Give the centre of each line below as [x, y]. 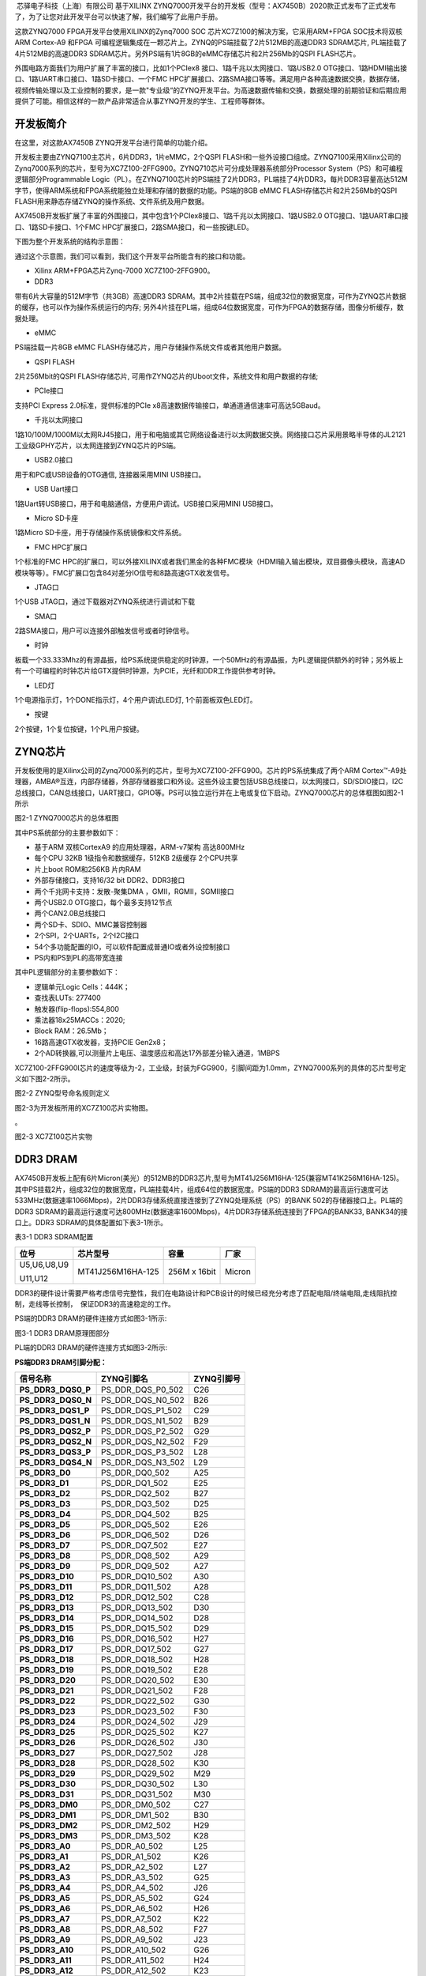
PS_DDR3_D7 [45, 1545]
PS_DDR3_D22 [47, 1701]
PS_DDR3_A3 [45, 1877]
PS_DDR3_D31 [47, 1794]
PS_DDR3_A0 [45, 1846]
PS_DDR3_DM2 [49, 1826]
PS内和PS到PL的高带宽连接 [78, 957]
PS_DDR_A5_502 [132, 1899]
